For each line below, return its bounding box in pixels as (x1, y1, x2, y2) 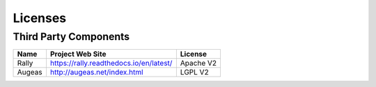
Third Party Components (13, 30, 130, 43)
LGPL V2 (180, 68, 209, 77)
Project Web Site (49, 49, 107, 59)
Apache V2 (180, 59, 217, 68)
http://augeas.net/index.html (49, 68, 143, 77)
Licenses (13, 10, 67, 26)
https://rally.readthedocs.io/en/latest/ (49, 59, 173, 68)
